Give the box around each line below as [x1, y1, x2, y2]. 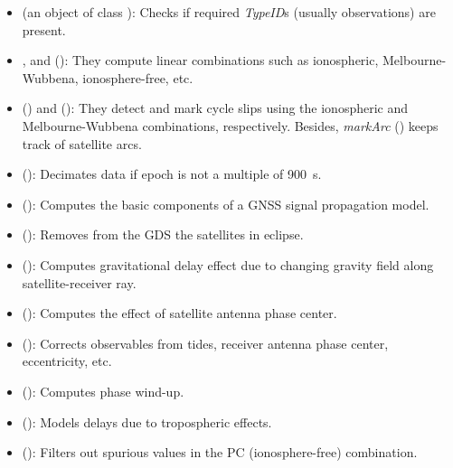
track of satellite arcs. [22, 134, 142, 153]
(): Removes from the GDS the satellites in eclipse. [22, 225, 304, 244]
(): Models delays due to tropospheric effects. [22, 412, 272, 431]
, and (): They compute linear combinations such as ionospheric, [22, 51, 379, 70]
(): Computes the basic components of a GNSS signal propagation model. [22, 194, 429, 213]
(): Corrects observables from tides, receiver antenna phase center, [22, 333, 389, 352]
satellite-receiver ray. [22, 273, 137, 292]
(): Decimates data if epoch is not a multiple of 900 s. [22, 164, 322, 183]
